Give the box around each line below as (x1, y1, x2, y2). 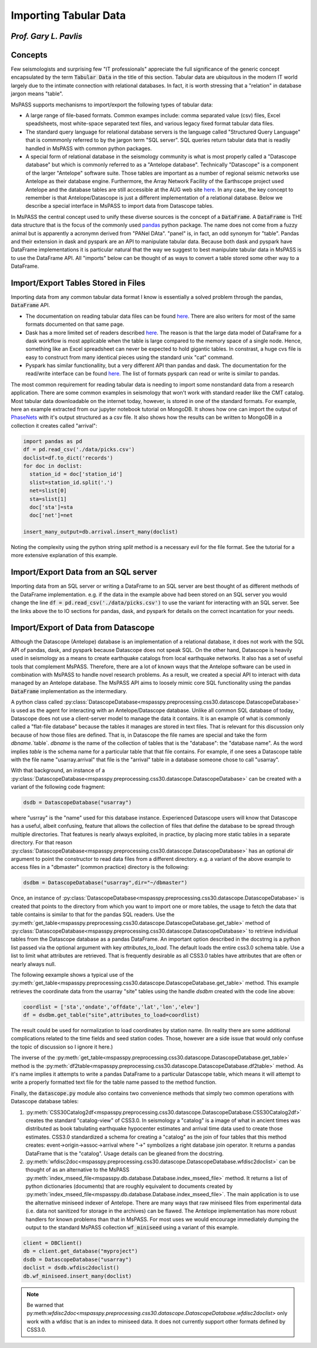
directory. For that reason (11, 839, 73, 846)
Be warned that (26, 1301, 64, 1309)
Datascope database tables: (11, 1098, 79, 1105)
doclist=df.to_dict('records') (23, 454, 114, 461)
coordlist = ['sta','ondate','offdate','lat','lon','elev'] (23, 1003, 200, 1010)
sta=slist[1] (29, 495, 67, 502)
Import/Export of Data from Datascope (11, 623, 155, 633)
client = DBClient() (23, 1240, 82, 1247)
